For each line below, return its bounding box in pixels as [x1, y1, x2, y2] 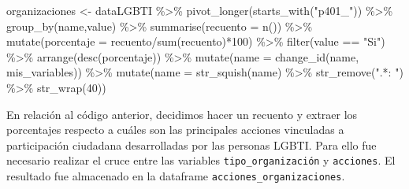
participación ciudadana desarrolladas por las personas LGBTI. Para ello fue [6, 136, 377, 153]
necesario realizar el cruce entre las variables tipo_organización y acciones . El [6, 152, 396, 169]
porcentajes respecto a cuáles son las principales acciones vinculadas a [6, 121, 344, 138]
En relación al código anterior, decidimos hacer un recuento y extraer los [6, 106, 358, 122]
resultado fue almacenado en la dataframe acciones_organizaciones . [6, 168, 345, 183]
